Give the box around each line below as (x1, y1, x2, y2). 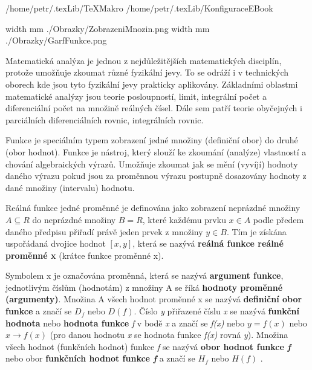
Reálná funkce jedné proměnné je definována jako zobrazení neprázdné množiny (5, 201, 301, 214)
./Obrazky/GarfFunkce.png (5, 34, 107, 47)
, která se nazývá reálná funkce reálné (132, 237, 284, 250)
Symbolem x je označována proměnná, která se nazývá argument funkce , (5, 269, 284, 282)
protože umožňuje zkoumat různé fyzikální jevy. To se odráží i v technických (5, 66, 289, 79)
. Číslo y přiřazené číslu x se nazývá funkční (134, 305, 299, 317)
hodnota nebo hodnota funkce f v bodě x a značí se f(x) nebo (5, 316, 245, 329)
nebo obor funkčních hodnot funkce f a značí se (5, 352, 195, 365)
